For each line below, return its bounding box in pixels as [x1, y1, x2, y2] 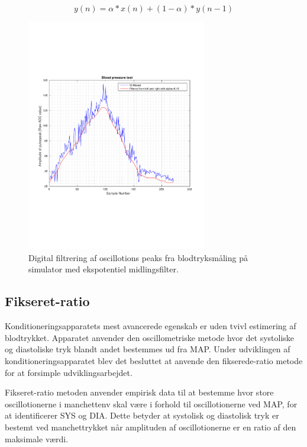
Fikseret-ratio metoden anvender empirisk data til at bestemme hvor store [5, 386, 274, 398]
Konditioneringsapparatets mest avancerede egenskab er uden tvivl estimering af [5, 320, 296, 332]
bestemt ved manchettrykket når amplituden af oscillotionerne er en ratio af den [5, 420, 296, 433]
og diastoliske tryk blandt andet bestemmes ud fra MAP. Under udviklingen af [5, 343, 290, 355]
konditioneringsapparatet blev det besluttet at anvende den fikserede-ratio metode [5, 354, 303, 366]
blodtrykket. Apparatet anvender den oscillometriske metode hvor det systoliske [5, 331, 295, 343]
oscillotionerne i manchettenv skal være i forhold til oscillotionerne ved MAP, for [5, 397, 298, 410]
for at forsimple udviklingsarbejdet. [5, 366, 133, 378]
